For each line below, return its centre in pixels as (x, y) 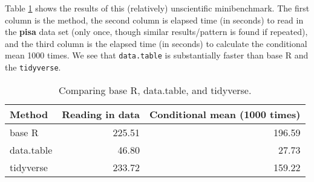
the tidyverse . (33, 67)
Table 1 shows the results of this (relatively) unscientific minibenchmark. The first (157, 8)
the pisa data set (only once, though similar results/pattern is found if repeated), (156, 32)
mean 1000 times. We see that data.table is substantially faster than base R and (157, 55)
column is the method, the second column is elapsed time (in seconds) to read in (154, 20)
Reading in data (101, 114)
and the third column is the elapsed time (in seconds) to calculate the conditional (156, 43)
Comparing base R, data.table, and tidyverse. (155, 90)
